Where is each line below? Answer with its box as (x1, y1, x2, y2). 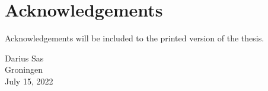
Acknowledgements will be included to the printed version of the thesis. (5, 32, 264, 44)
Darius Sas (5, 51, 44, 64)
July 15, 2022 (5, 74, 53, 87)
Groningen (5, 63, 43, 76)
